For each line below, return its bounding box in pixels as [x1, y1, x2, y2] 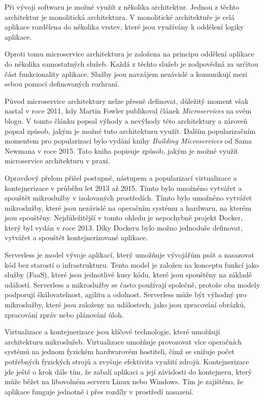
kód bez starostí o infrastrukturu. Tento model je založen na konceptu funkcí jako [5, 259, 259, 270]
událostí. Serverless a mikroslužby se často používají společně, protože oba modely [5, 279, 260, 290]
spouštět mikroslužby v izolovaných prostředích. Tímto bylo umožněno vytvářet [5, 192, 252, 203]
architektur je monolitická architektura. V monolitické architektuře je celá [5, 11, 235, 22]
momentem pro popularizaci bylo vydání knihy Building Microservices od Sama [5, 135, 252, 146]
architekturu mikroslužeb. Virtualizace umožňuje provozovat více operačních [5, 336, 242, 347]
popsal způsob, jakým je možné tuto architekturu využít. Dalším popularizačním [5, 125, 256, 136]
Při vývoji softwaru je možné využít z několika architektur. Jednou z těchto [5, 2, 240, 12]
